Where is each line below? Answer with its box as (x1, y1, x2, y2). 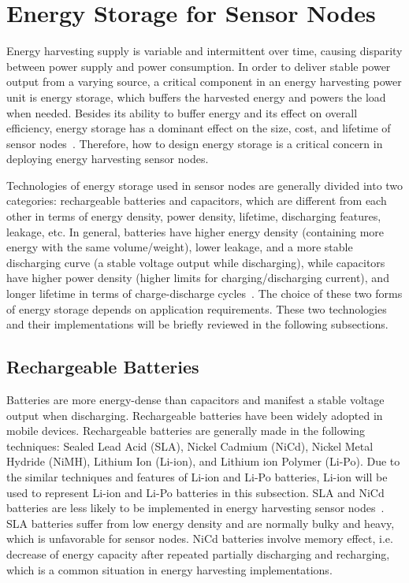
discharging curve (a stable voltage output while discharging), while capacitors (6, 254, 385, 270)
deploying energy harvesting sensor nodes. (6, 150, 209, 167)
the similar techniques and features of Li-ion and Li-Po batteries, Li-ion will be (6, 468, 388, 485)
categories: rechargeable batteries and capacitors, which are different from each (6, 192, 387, 209)
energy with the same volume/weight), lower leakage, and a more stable (6, 239, 353, 255)
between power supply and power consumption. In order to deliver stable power (6, 58, 391, 74)
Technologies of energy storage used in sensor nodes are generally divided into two (6, 176, 403, 193)
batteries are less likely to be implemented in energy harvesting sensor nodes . (6, 499, 385, 516)
